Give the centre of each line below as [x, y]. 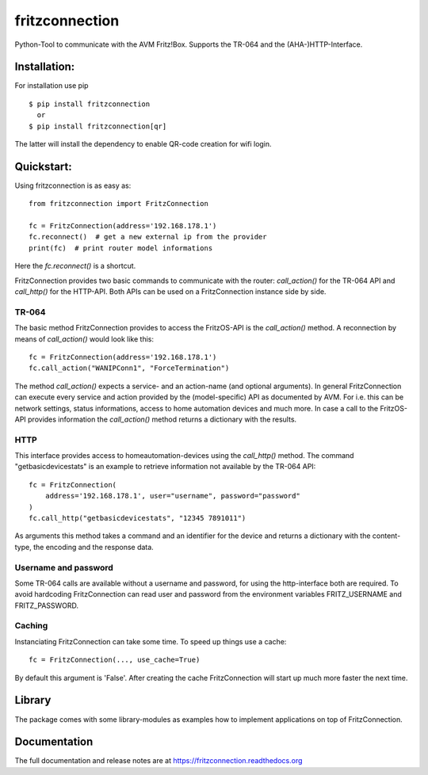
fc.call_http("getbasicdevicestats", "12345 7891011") [138, 518]
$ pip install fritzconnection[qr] [98, 126]
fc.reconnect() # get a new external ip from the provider [148, 237]
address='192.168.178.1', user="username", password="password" [172, 496]
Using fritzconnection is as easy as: [73, 185]
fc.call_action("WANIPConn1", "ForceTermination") [129, 368]
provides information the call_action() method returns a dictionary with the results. [162, 419]
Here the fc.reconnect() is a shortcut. [75, 266]
